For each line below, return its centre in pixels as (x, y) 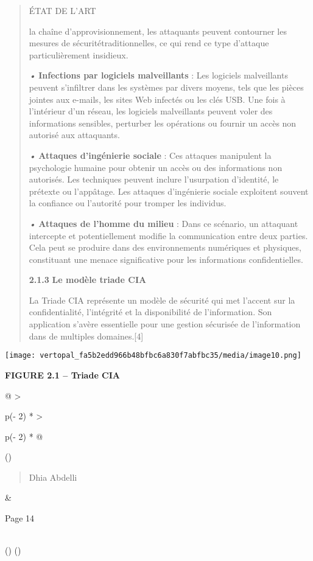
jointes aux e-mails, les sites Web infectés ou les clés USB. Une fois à (157, 99)
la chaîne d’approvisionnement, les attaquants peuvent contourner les (158, 31)
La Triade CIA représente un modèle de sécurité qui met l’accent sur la (162, 300)
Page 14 (20, 518)
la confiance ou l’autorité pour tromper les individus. (128, 203)
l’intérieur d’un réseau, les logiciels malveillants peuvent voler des (151, 111)
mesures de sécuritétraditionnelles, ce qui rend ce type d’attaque (149, 43)
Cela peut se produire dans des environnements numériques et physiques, (165, 247)
